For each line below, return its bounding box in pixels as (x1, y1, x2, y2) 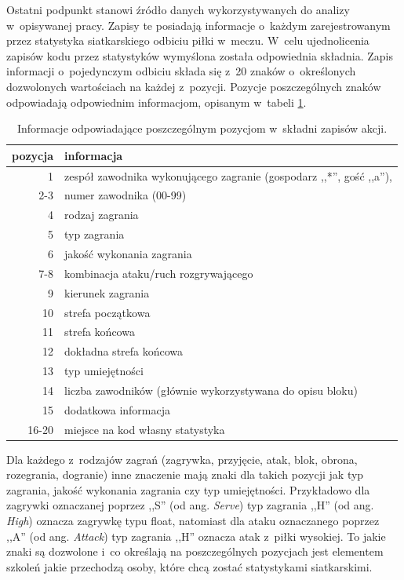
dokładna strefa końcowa (64, 343, 184, 359)
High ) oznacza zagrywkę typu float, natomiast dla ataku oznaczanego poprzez (6, 513, 380, 529)
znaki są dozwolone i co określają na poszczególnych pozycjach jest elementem (6, 543, 384, 560)
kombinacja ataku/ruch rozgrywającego (64, 264, 253, 281)
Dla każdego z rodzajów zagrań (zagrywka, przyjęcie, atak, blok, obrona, (6, 451, 358, 467)
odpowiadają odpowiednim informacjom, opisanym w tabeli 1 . (6, 93, 307, 110)
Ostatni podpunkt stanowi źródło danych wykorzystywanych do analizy (6, 2, 350, 17)
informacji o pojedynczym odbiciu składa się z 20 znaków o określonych (6, 63, 356, 79)
